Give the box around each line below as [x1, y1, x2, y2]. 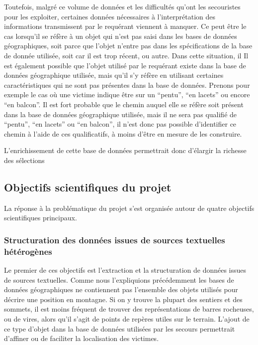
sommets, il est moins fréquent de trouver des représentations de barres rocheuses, [4, 304, 254, 314]
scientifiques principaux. [4, 212, 77, 223]
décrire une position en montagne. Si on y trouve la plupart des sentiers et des [4, 294, 243, 304]
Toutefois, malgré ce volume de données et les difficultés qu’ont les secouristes [4, 1, 241, 11]
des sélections [4, 155, 45, 165]
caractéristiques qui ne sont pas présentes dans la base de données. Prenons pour [4, 79, 250, 90]
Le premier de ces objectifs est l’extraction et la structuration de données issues [4, 265, 247, 275]
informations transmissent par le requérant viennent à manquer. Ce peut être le [4, 21, 247, 31]
